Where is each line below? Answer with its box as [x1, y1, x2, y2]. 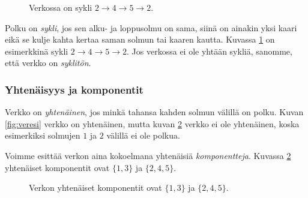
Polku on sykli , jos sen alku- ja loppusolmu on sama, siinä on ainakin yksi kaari [5, 21, 297, 34]
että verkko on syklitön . [5, 56, 91, 69]
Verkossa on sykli [29, 1, 92, 13]
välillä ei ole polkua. [106, 129, 180, 142]
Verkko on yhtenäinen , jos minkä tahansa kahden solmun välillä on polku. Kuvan [5, 106, 304, 118]
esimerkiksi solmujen [5, 129, 80, 142]
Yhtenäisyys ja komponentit [5, 82, 143, 97]
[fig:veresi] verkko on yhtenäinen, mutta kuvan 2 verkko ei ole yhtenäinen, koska [5, 117, 300, 130]
